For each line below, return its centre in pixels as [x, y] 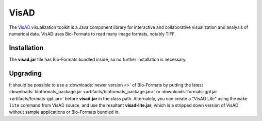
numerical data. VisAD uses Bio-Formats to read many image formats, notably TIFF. [92, 34]
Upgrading [25, 73]
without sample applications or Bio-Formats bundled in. [64, 112]
